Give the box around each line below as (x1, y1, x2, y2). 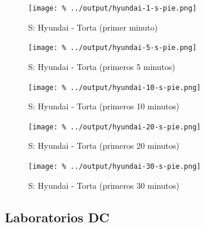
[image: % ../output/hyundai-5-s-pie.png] (28, 44, 197, 52)
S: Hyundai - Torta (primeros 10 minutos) (28, 100, 179, 112)
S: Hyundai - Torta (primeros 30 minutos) (28, 179, 179, 191)
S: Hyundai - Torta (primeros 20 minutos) (28, 139, 179, 152)
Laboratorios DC (5, 208, 109, 226)
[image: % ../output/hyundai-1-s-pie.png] (28, 4, 197, 12)
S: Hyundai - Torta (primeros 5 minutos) (28, 60, 175, 72)
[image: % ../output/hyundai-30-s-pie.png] (28, 162, 201, 171)
